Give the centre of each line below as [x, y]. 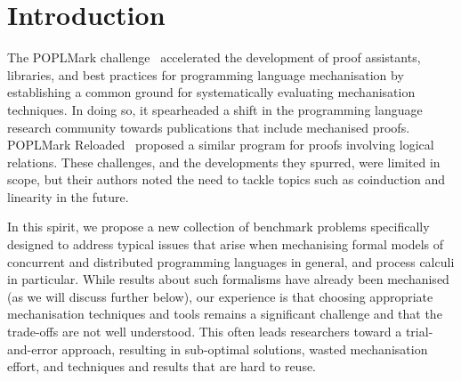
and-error [32, 349]
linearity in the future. [68, 196]
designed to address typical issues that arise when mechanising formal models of [225, 244]
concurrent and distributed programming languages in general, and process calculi [231, 261]
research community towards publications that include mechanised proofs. [209, 127]
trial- [419, 332]
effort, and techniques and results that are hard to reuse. [162, 366]
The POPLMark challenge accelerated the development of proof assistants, [214, 57]
